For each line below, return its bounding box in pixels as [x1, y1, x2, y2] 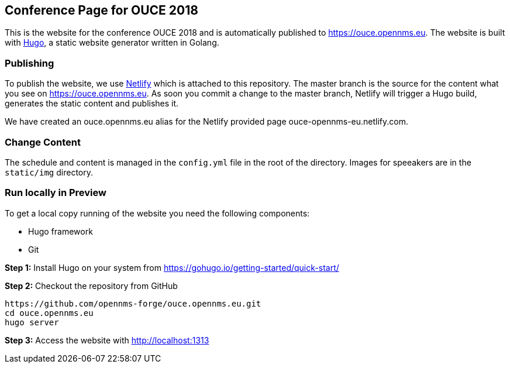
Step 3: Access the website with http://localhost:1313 [5, 335, 209, 345]
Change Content [5, 136, 81, 148]
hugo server [5, 317, 59, 327]
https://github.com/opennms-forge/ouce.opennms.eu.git [5, 298, 261, 308]
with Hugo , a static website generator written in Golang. [5, 37, 219, 48]
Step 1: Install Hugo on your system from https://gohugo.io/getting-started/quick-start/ [5, 262, 339, 273]
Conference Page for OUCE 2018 [5, 3, 198, 18]
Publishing [5, 57, 54, 69]
